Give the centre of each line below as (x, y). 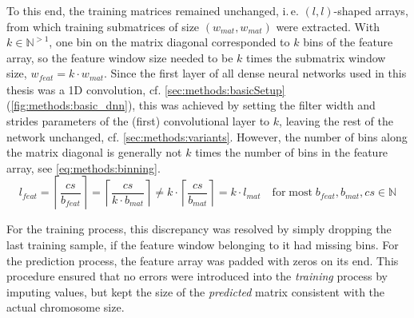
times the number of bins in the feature (292, 152)
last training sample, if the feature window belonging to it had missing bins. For (203, 244)
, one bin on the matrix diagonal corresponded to (169, 42)
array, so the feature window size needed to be (120, 57)
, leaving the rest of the (336, 121)
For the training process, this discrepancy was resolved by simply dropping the (199, 229)
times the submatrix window (316, 57)
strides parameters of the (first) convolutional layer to (138, 121)
